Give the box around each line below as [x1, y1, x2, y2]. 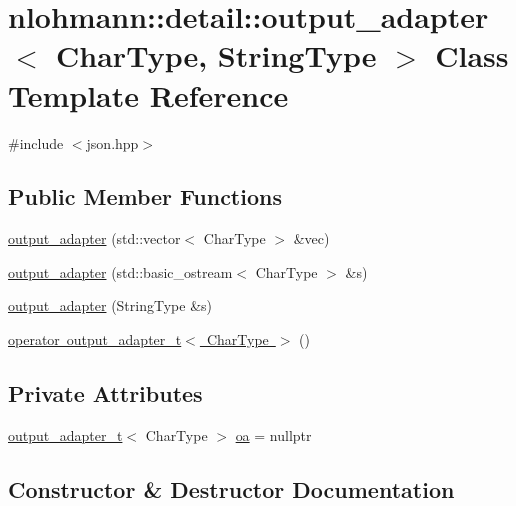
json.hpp [86, 132, 139, 153]
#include [8, 132, 64, 153]
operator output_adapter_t [8, 329, 182, 350]
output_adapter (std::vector [8, 228, 181, 249]
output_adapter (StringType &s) [8, 295, 212, 316]
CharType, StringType [56, 35, 377, 76]
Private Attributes [8, 378, 203, 409]
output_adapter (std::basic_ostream [8, 261, 233, 282]
